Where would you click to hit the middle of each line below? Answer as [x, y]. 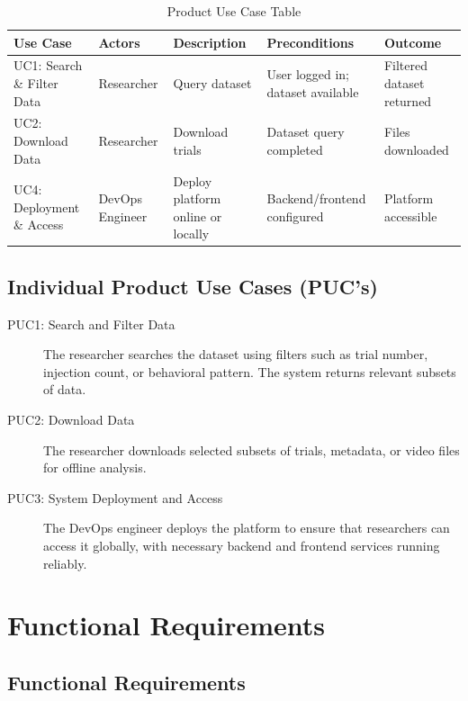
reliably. [65, 563]
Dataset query [306, 132]
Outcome [413, 42]
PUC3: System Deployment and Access [115, 497]
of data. [65, 389]
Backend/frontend [316, 198]
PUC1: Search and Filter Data [91, 324]
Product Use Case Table [234, 11]
